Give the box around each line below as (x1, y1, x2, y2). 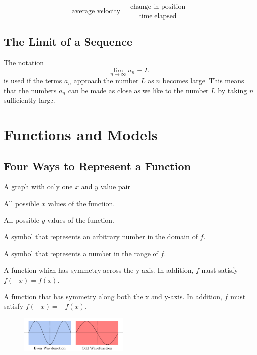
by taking (218, 85, 247, 95)
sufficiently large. (4, 95, 55, 105)
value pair (100, 181, 130, 192)
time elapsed (139, 13, 177, 20)
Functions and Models (4, 124, 158, 144)
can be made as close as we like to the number (68, 85, 209, 95)
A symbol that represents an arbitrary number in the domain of (4, 231, 198, 242)
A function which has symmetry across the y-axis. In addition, (4, 265, 194, 275)
